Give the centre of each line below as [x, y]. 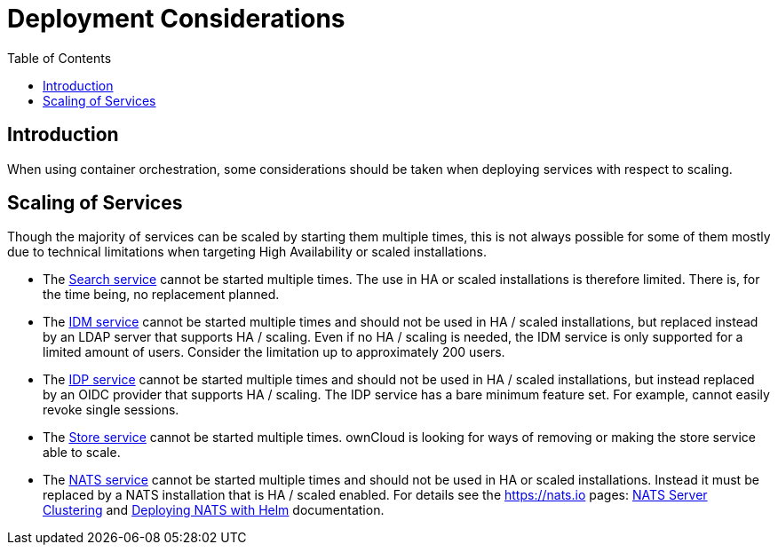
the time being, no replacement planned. [161, 295]
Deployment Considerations [176, 19]
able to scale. [82, 453]
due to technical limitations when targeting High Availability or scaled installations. [247, 252]
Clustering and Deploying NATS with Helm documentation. [214, 510]
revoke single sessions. [111, 410]
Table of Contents [60, 58]
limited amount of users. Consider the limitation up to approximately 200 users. [274, 352]
